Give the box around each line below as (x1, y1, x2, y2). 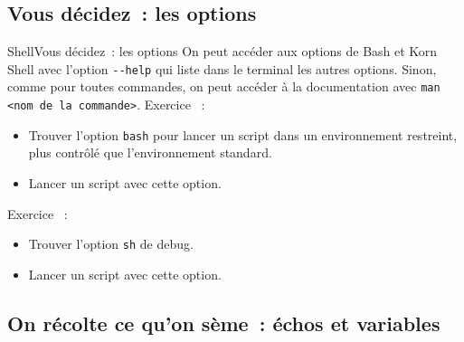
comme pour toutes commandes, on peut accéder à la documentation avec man (7, 77, 440, 96)
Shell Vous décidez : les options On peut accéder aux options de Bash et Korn (7, 42, 438, 61)
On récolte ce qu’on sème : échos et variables (7, 309, 440, 337)
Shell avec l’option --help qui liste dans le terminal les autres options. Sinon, (7, 59, 437, 78)
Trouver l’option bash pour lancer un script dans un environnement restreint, (28, 125, 458, 144)
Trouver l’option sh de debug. (28, 234, 194, 253)
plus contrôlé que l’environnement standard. (28, 143, 272, 162)
